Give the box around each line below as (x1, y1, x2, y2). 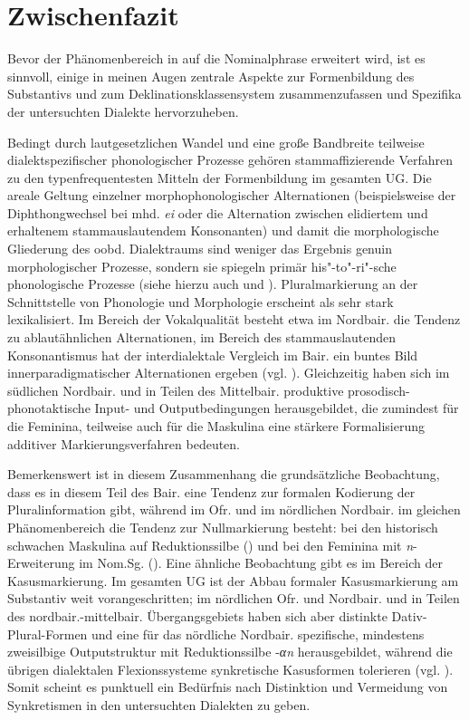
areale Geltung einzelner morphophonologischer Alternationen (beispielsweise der (7, 186, 456, 205)
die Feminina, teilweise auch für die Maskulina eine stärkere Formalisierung (7, 417, 425, 435)
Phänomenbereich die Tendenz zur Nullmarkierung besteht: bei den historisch (7, 517, 438, 536)
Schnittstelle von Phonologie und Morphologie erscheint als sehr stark (7, 292, 394, 311)
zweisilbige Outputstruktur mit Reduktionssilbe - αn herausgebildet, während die (7, 642, 453, 661)
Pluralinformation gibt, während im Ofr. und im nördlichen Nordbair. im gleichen (7, 500, 461, 519)
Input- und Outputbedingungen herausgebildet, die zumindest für (94, 398, 459, 418)
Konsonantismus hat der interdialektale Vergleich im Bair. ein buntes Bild (7, 345, 418, 364)
